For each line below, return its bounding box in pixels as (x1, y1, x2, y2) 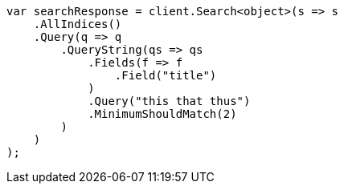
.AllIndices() (33, 18, 122, 30)
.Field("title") (114, 69, 217, 82)
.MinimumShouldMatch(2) (88, 107, 237, 120)
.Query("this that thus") (88, 95, 251, 107)
